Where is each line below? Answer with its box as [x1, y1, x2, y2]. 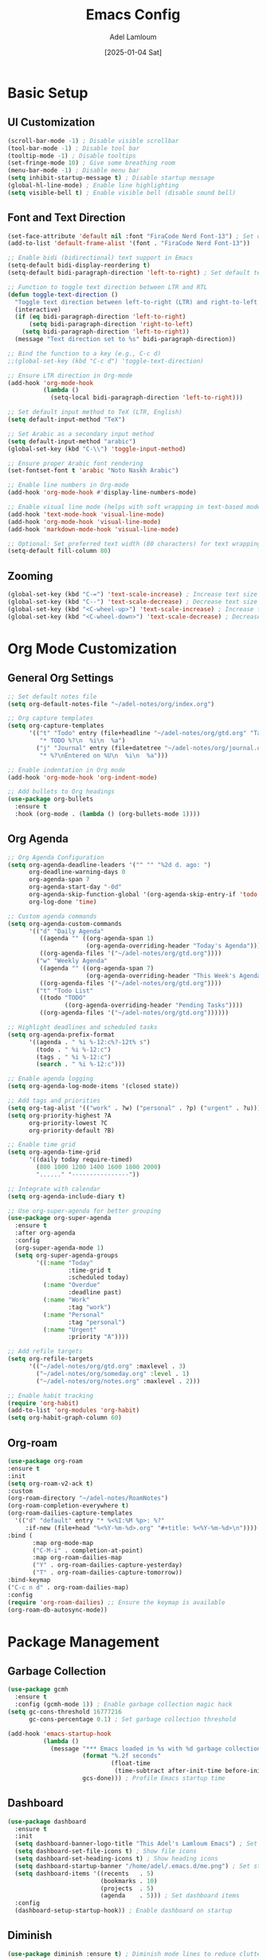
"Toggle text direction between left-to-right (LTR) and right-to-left [14, 298, 258, 306]
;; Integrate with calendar [7, 1185, 101, 1193]
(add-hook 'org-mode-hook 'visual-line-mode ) [7, 518, 161, 526]
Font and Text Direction [7, 211, 126, 225]
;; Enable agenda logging [7, 1075, 93, 1083]
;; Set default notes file [7, 693, 97, 701]
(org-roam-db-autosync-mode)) [7, 1606, 108, 1614]
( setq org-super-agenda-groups [14, 1251, 119, 1259]
